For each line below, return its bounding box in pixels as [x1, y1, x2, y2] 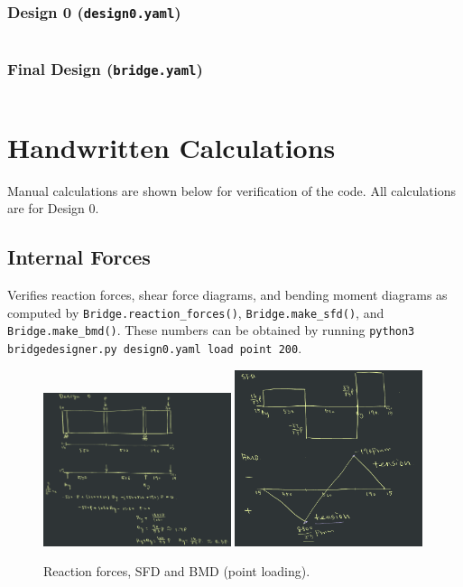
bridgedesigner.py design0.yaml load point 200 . [7, 338, 302, 357]
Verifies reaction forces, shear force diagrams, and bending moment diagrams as [7, 285, 448, 304]
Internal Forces [7, 243, 151, 271]
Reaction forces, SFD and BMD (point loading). [43, 562, 310, 581]
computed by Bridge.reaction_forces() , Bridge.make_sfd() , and [7, 303, 384, 321]
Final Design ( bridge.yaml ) [7, 57, 203, 79]
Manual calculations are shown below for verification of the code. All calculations [7, 181, 456, 200]
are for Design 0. [7, 199, 99, 218]
